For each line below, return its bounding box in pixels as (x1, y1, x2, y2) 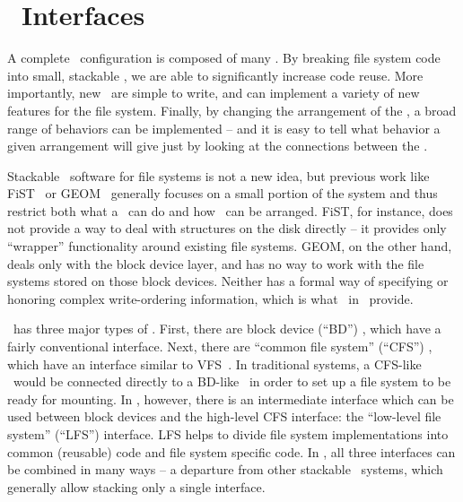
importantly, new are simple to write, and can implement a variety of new (7, 83, 420, 102)
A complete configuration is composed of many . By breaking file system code (7, 48, 441, 67)
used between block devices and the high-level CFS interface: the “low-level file (7, 407, 441, 426)
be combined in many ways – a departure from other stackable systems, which (7, 460, 443, 479)
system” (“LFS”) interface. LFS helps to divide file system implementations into (7, 425, 449, 443)
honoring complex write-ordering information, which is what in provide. (7, 289, 414, 307)
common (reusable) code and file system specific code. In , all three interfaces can (7, 442, 456, 461)
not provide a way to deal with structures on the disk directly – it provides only (7, 219, 447, 238)
